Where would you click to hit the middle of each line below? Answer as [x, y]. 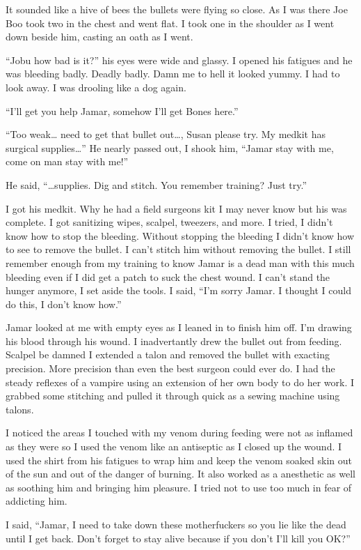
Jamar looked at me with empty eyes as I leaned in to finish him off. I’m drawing [179, 327]
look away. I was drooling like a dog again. [96, 87]
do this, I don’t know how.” [64, 304]
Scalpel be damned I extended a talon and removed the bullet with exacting [168, 354]
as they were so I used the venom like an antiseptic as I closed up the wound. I [174, 446]
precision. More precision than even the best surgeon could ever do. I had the [170, 368]
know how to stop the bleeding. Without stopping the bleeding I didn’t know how [180, 235]
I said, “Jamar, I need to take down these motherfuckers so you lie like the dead [176, 524]
